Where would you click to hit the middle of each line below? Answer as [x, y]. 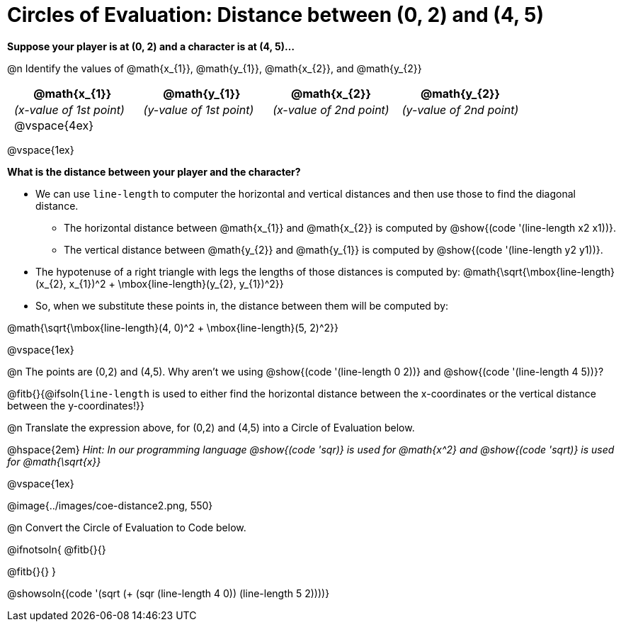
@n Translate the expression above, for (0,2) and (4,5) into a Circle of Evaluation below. [211, 427]
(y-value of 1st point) [199, 109]
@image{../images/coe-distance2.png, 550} [110, 505]
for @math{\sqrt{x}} [54, 461]
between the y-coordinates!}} [76, 405]
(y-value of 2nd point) [460, 109]
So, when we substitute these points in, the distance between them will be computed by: [242, 305]
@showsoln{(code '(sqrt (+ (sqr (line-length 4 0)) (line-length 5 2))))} [169, 593]
